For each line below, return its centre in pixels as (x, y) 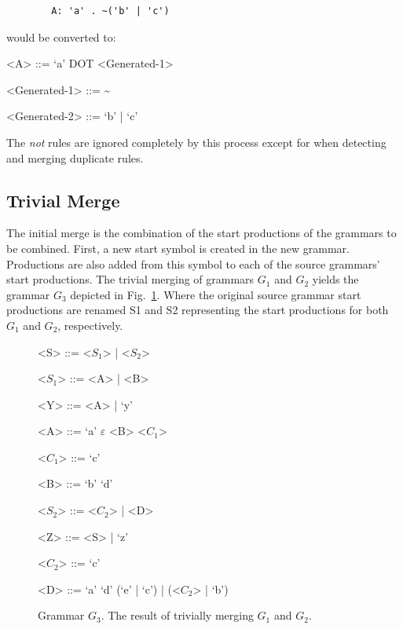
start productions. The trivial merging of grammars (130, 279)
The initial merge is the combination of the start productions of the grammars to (201, 233)
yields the (335, 279)
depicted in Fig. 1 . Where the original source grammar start (216, 294)
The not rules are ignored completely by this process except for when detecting (196, 142)
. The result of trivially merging (177, 615)
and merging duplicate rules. (75, 157)
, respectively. (90, 325)
